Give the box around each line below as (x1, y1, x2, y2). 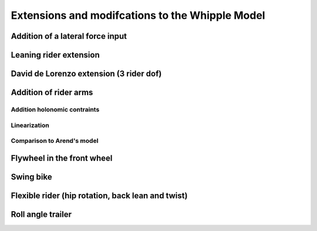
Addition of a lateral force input (11, 31, 127, 41)
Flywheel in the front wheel (11, 153, 113, 163)
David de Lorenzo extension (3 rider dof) (11, 69, 162, 79)
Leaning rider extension (11, 50, 100, 60)
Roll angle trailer (11, 209, 72, 219)
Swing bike (11, 172, 52, 182)
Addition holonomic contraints (11, 105, 100, 113)
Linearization (11, 121, 49, 129)
